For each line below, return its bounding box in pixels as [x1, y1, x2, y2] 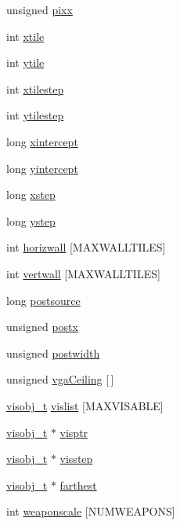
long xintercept [6, 133, 78, 149]
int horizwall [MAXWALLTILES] [6, 239, 166, 255]
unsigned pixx [6, 2, 73, 17]
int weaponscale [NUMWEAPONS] [6, 503, 175, 519]
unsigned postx [6, 318, 78, 335]
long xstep [6, 186, 56, 203]
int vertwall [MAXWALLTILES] [6, 265, 160, 281]
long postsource [6, 292, 81, 308]
